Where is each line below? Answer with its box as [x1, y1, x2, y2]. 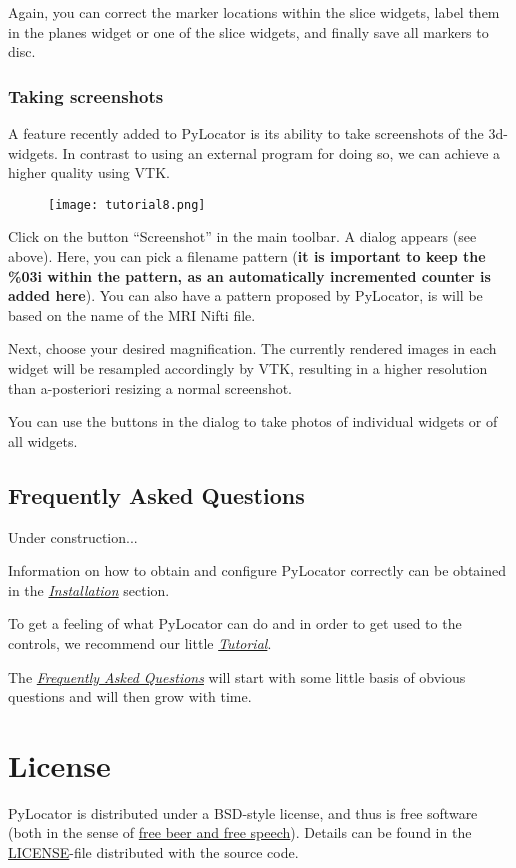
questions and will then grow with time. [8, 686, 252, 707]
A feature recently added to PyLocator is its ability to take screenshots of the [8, 123, 484, 143]
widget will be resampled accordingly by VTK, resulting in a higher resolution [8, 358, 488, 378]
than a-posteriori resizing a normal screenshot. [8, 377, 293, 398]
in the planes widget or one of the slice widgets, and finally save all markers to [8, 21, 489, 42]
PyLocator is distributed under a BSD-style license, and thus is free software [8, 802, 478, 823]
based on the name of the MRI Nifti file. [8, 304, 256, 325]
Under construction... [8, 526, 138, 547]
